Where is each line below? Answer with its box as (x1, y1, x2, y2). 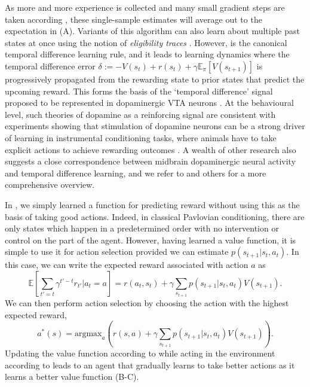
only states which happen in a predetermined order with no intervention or (5, 222, 279, 234)
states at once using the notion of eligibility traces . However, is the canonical (5, 36, 287, 48)
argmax (74, 330, 102, 339)
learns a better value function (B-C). (5, 370, 139, 383)
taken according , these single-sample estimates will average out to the (5, 13, 262, 25)
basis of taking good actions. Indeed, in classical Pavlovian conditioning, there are (5, 210, 305, 223)
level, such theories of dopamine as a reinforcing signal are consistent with (5, 108, 276, 120)
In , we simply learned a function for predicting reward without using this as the (5, 198, 300, 211)
